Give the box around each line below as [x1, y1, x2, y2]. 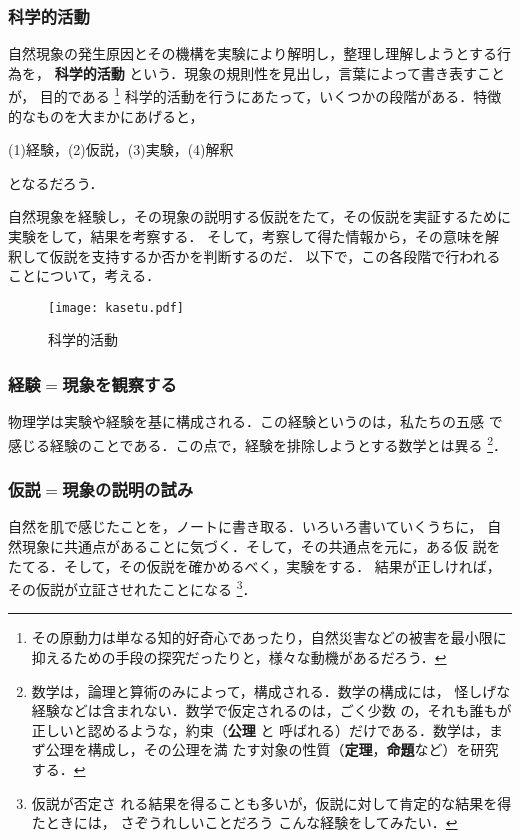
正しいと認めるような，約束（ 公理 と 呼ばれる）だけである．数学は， [31, 719, 489, 740]
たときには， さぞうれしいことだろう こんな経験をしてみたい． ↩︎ [31, 812, 458, 833]
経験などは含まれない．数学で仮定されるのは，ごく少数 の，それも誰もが [31, 700, 512, 721]
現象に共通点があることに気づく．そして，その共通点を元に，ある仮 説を [21, 535, 501, 556]
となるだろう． [8, 172, 104, 193]
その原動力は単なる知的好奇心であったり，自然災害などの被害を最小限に [31, 627, 507, 648]
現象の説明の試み [62, 477, 194, 502]
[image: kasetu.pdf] [48, 300, 185, 315]
